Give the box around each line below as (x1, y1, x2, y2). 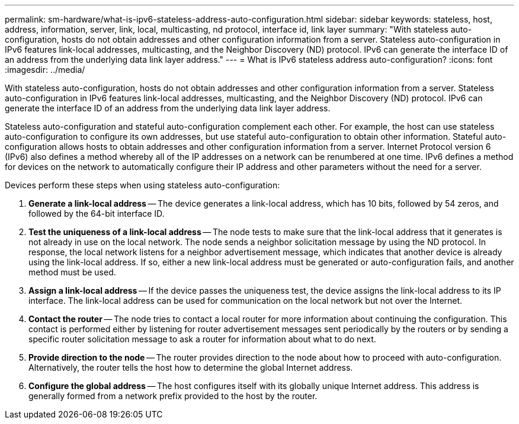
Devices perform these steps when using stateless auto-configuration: (5, 180, 280, 190)
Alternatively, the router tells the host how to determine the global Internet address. (28, 362, 353, 372)
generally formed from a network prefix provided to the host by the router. (28, 391, 318, 401)
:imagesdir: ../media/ (5, 65, 85, 75)
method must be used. (28, 267, 116, 277)
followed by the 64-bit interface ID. (28, 208, 165, 219)
